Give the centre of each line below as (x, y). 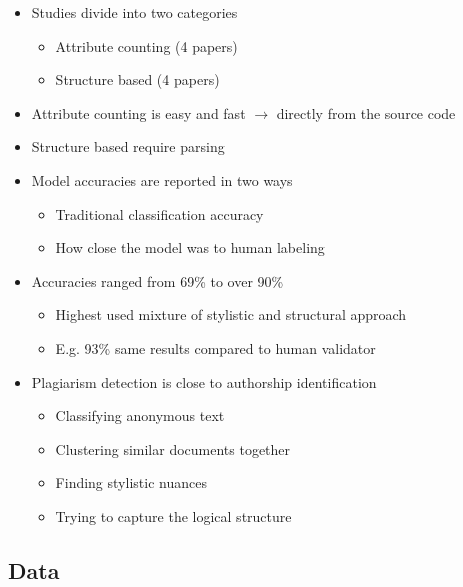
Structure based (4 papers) (137, 79)
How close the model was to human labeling (190, 247)
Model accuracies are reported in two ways (162, 179)
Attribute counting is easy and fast (138, 112)
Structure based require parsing (128, 146)
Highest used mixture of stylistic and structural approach (231, 314)
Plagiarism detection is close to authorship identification (204, 381)
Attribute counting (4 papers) (146, 45)
